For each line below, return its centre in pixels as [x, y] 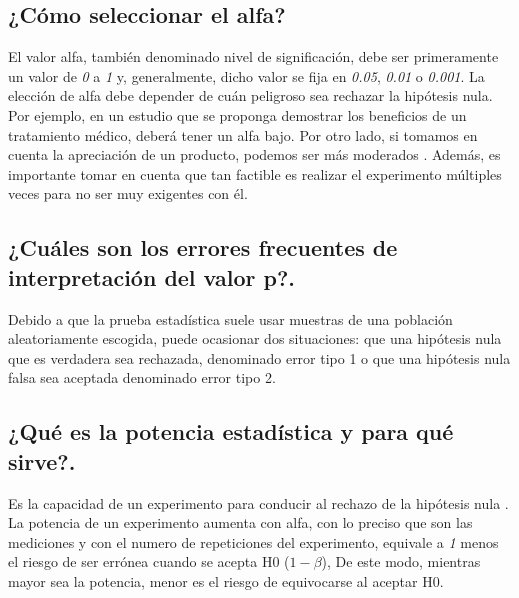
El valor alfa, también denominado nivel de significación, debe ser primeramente [253, 56]
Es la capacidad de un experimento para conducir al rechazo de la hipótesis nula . [258, 502]
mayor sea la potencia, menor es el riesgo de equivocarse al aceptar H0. [226, 580]
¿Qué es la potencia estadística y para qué [231, 431]
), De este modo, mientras [401, 561]
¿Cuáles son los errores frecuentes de [203, 247]
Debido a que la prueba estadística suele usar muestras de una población [230, 318]
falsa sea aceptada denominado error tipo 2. [142, 377]
